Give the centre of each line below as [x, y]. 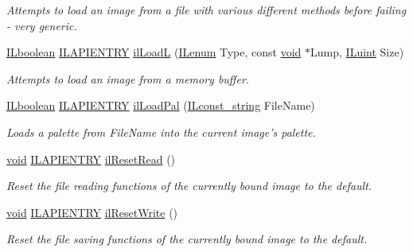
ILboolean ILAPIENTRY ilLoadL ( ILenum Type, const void [154, 52]
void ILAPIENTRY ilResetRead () [91, 159]
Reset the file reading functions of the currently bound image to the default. [189, 186]
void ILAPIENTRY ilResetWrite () [92, 212]
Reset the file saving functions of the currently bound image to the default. [187, 239]
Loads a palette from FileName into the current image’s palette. [161, 132]
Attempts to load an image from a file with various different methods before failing [206, 10]
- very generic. [42, 25]
